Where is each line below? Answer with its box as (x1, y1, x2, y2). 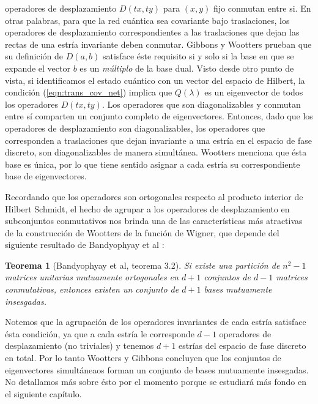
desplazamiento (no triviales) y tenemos (5, 339, 154, 352)
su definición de (5, 50, 63, 62)
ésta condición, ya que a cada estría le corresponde (5, 327, 194, 340)
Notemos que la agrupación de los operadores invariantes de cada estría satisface (5, 315, 306, 328)
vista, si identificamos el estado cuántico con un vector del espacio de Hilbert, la (5, 73, 305, 86)
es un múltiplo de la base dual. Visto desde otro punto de (79, 61, 294, 74)
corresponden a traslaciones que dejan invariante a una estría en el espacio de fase (5, 133, 312, 146)
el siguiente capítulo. (5, 387, 82, 400)
